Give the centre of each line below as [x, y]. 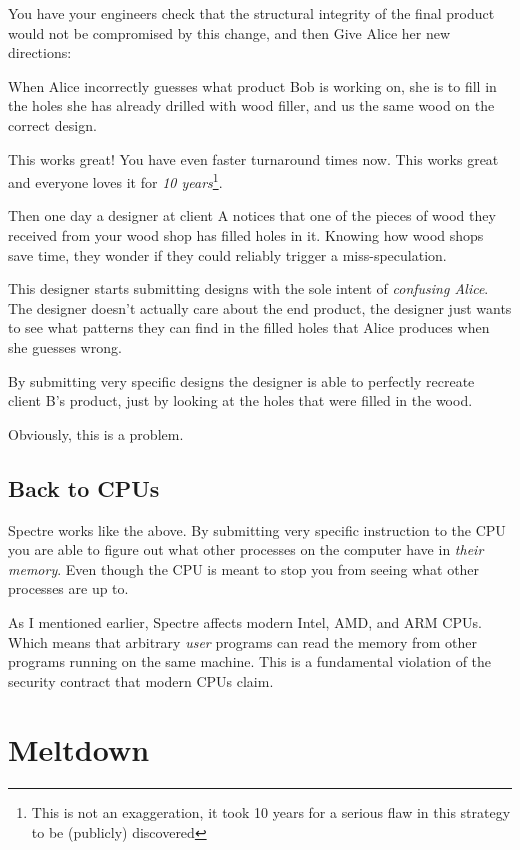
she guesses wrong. [65, 346]
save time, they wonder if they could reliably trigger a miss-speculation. [227, 254]
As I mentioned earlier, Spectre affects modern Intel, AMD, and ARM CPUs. [245, 621]
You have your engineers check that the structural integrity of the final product [251, 13]
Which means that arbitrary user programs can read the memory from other [243, 641]
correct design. [52, 124]
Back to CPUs [84, 487]
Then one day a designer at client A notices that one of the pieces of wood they [252, 215]
